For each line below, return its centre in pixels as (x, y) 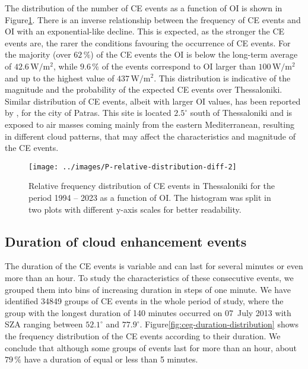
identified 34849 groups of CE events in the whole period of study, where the (144, 301)
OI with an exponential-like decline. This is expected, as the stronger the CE (145, 31)
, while (65, 66)
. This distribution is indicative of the (222, 78)
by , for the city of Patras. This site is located (88, 113)
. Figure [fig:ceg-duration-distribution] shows (219, 324)
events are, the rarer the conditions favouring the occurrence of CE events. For (148, 42)
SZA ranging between (44, 324)
